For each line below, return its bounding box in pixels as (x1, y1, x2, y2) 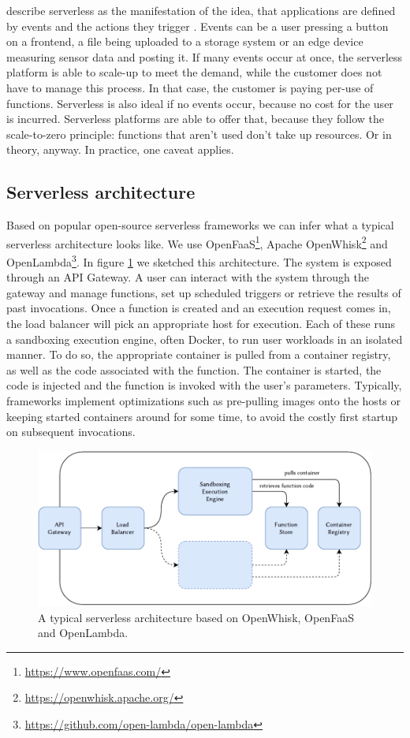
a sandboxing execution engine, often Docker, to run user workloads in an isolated (6, 330, 403, 347)
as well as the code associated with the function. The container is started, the (6, 361, 382, 378)
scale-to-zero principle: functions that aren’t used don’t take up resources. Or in (6, 125, 392, 142)
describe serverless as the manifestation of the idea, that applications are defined (6, 2, 396, 18)
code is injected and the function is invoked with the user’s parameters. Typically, (6, 377, 402, 393)
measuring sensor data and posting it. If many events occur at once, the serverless (6, 48, 403, 65)
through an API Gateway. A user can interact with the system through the (6, 269, 369, 285)
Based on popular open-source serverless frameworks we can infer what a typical (6, 217, 394, 233)
